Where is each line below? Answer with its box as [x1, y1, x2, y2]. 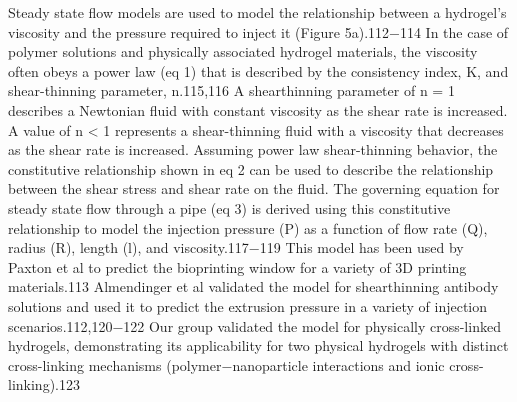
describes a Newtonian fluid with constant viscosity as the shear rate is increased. [8, 99, 508, 120]
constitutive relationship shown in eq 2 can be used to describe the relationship [8, 158, 494, 179]
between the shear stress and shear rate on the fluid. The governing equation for [8, 178, 500, 199]
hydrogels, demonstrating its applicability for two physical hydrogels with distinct [8, 335, 509, 356]
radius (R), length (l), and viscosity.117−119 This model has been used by [8, 237, 464, 258]
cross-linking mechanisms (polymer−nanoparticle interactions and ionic [8, 354, 445, 375]
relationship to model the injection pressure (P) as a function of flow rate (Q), [8, 217, 488, 238]
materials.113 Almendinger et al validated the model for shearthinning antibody [8, 276, 499, 297]
